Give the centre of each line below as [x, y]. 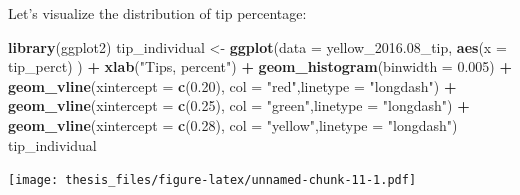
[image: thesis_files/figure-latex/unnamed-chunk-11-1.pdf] [212, 180]
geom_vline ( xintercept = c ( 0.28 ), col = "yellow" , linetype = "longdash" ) [233, 124]
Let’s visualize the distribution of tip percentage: [157, 13]
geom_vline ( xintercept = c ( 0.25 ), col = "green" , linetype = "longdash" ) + [239, 105]
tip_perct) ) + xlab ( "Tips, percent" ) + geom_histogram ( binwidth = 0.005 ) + [260, 66]
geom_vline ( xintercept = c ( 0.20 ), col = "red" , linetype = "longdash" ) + [232, 85]
